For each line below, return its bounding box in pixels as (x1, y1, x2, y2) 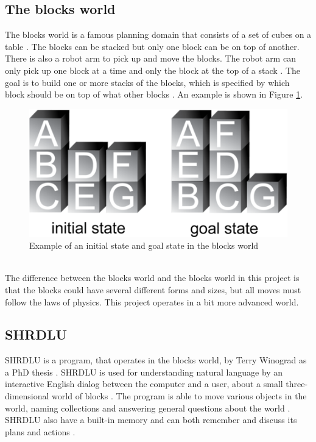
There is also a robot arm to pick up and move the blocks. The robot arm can (5, 52, 296, 65)
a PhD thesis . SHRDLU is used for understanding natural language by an (5, 365, 283, 378)
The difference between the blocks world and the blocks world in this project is (5, 271, 300, 284)
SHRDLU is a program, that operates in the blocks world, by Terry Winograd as (5, 354, 307, 366)
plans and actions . (5, 425, 75, 438)
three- (286, 377, 308, 390)
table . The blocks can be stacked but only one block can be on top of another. (5, 40, 300, 52)
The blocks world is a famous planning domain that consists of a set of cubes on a (5, 28, 312, 41)
